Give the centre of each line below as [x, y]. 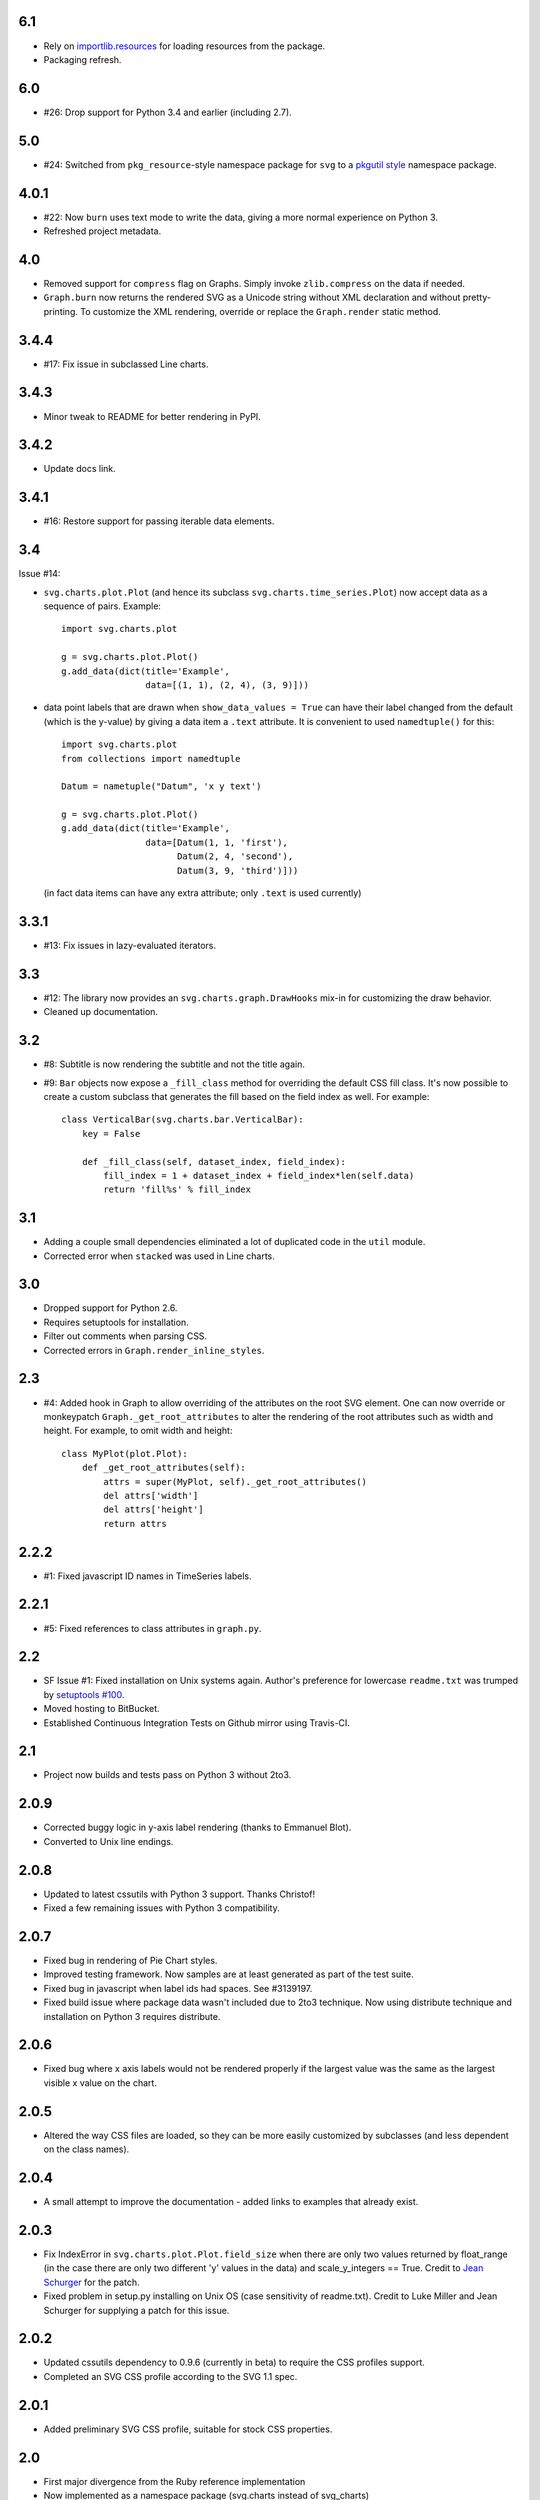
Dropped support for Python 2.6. [110, 1308]
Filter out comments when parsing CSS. [125, 1336]
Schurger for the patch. [91, 2282]
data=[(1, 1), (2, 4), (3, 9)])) [227, 684]
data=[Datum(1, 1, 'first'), [217, 842]
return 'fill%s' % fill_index [177, 1189]
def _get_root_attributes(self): [164, 1468]
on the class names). [86, 2149]
